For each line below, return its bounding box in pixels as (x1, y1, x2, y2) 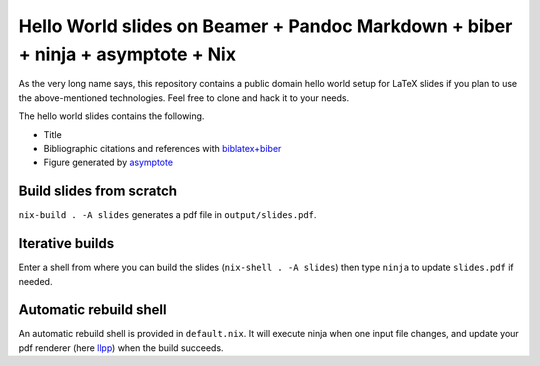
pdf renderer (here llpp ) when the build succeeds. (18, 341, 224, 354)
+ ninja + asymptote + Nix (18, 43, 237, 65)
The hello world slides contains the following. (18, 110, 205, 122)
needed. (18, 275, 53, 287)
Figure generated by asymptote (43, 156, 174, 169)
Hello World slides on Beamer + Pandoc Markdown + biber (18, 15, 513, 37)
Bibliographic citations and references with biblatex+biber (43, 142, 282, 154)
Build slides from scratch (18, 183, 178, 200)
